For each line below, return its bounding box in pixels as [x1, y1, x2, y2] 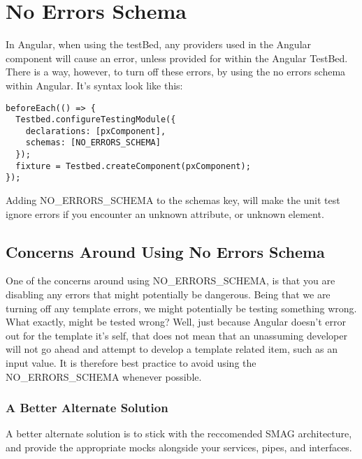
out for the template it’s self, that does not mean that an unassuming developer [6, 328, 347, 342]
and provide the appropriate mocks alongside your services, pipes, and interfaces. [6, 440, 352, 455]
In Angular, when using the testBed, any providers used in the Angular [6, 37, 312, 52]
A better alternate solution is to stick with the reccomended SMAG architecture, [6, 426, 352, 441]
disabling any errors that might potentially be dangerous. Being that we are [6, 287, 331, 302]
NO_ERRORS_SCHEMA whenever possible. [6, 369, 202, 384]
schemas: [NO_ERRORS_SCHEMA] [25, 138, 161, 148]
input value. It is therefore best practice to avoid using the [6, 356, 256, 370]
